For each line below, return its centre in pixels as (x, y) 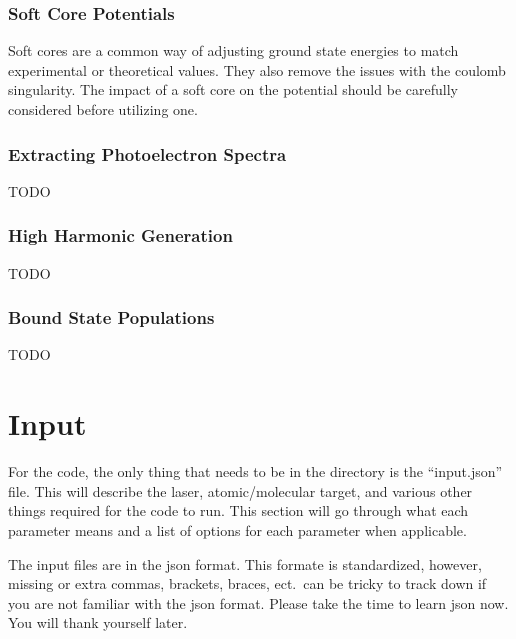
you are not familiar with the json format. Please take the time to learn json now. (258, 602)
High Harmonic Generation (120, 235)
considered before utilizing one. (103, 109)
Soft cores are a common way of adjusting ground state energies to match (233, 50)
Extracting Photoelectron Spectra (147, 153)
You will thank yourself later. (98, 622)
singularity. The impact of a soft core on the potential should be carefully (233, 89)
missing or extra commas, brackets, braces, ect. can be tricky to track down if (247, 583)
